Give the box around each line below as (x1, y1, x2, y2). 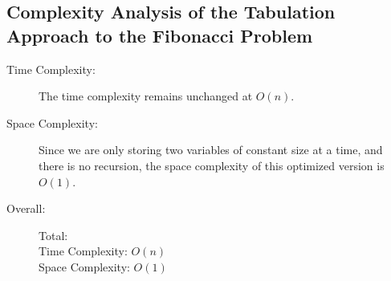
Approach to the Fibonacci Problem (6, 22, 313, 47)
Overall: (6, 200, 46, 217)
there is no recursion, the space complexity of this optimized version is (39, 157, 385, 173)
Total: (39, 226, 68, 243)
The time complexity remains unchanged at (39, 88, 253, 104)
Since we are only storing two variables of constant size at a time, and (39, 141, 383, 158)
